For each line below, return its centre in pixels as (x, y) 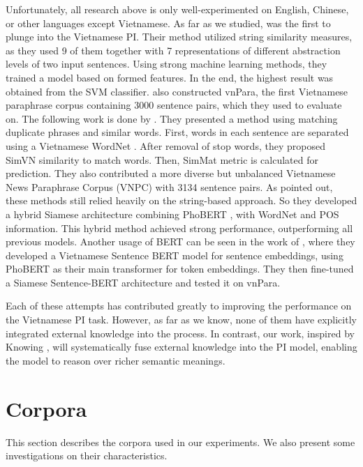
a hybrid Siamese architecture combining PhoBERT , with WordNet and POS (172, 214)
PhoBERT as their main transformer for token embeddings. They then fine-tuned (180, 269)
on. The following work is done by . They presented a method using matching (172, 118)
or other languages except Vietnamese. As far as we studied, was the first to (168, 23)
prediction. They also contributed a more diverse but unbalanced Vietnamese (171, 173)
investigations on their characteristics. (87, 455)
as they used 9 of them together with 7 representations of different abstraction (173, 50)
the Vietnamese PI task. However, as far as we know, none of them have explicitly (181, 320)
